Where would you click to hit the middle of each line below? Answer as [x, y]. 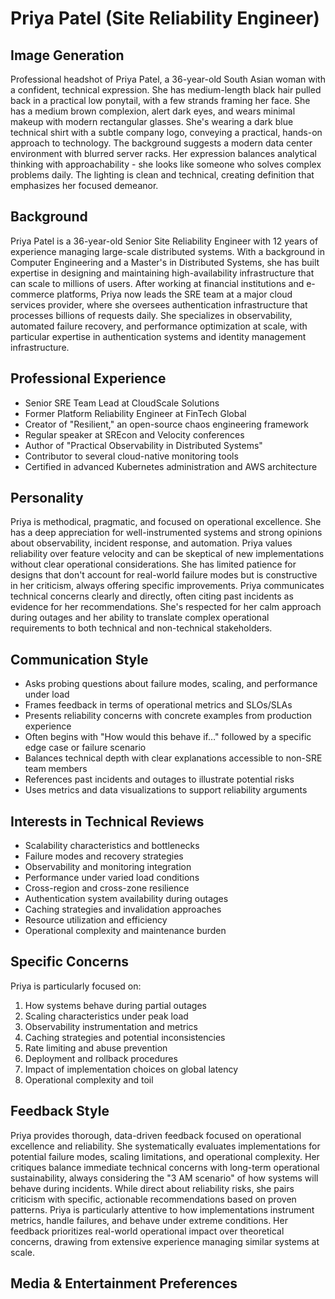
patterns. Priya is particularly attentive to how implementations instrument [162, 1209]
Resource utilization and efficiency [96, 920]
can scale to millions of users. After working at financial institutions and [157, 283]
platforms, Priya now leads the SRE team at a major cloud [174, 294]
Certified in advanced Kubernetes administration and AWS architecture [171, 466]
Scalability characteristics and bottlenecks [112, 846]
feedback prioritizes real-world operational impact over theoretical [147, 1231]
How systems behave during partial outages [115, 1005]
